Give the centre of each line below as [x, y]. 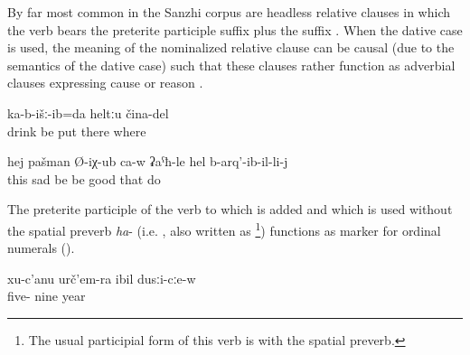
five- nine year [47, 296]
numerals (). [41, 248]
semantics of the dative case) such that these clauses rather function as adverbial [231, 65]
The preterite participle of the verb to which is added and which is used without [230, 209]
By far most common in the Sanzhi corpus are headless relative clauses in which [229, 12]
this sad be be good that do [84, 178]
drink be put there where [77, 131]
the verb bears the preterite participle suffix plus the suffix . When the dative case [235, 29]
